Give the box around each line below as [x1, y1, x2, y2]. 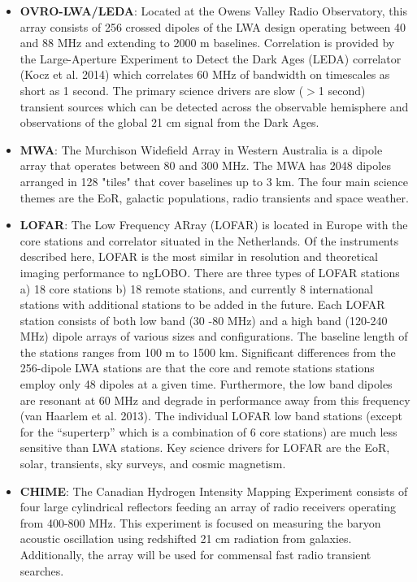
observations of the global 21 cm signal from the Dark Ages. [20, 114, 319, 131]
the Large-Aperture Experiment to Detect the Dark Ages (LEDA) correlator [20, 50, 402, 67]
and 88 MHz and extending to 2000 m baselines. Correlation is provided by [20, 34, 395, 51]
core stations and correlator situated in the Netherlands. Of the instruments [20, 232, 399, 249]
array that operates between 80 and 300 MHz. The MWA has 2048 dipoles [20, 157, 391, 174]
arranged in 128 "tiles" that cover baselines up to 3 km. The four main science [20, 172, 408, 189]
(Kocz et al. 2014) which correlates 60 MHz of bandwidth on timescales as [20, 66, 390, 83]
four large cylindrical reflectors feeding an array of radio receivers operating [20, 498, 397, 515]
